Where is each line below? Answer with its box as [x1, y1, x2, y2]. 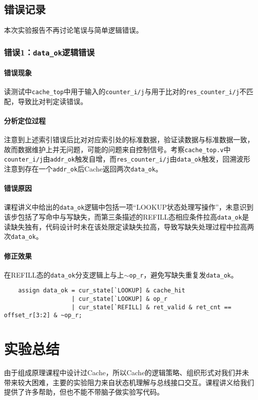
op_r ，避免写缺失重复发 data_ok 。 [129, 269, 238, 280]
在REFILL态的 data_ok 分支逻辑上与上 [4, 269, 124, 280]
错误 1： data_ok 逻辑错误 [4, 46, 95, 58]
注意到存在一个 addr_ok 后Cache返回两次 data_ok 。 [4, 163, 163, 173]
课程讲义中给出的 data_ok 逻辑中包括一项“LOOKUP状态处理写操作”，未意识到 [4, 202, 254, 212]
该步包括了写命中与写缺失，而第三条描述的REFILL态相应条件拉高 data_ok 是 [4, 212, 249, 222]
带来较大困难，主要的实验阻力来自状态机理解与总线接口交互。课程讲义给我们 [4, 377, 254, 387]
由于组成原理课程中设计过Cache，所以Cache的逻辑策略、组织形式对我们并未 [4, 367, 249, 378]
